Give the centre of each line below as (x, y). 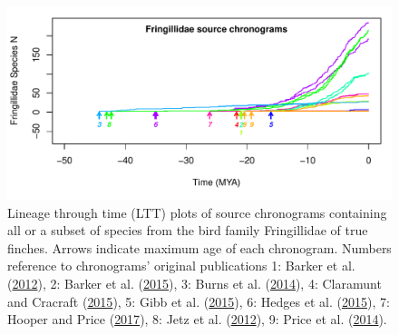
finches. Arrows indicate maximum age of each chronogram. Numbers (199, 247)
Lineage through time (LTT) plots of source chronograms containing (197, 212)
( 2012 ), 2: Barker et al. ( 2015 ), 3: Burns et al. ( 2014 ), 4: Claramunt (195, 283)
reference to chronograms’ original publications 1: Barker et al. (181, 266)
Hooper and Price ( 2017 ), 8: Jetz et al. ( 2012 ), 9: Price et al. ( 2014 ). (197, 319)
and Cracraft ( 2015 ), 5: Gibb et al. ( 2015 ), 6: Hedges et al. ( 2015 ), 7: (199, 301)
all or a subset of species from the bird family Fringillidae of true (188, 230)
